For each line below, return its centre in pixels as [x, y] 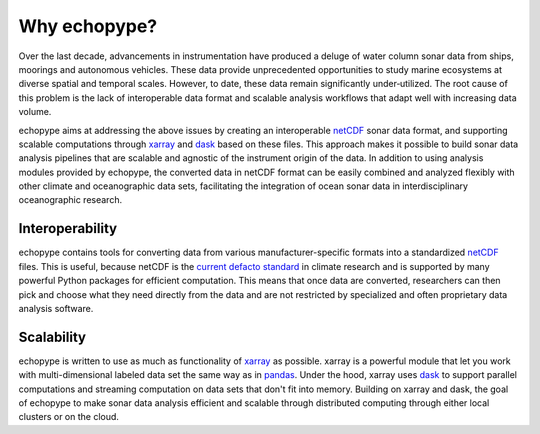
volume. [35, 112]
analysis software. [56, 308]
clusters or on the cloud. [69, 417]
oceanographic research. [70, 200]
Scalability [52, 336]
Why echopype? [88, 26]
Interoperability [68, 228]
